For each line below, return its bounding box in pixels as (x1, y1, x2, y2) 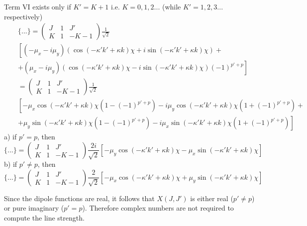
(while (162, 1, 181, 11)
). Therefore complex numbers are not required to (82, 203, 234, 213)
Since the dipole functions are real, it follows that (4, 193, 155, 203)
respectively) (4, 11, 43, 21)
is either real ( (190, 193, 233, 203)
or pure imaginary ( (4, 203, 64, 213)
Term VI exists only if (4, 1, 71, 11)
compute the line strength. (4, 212, 85, 223)
